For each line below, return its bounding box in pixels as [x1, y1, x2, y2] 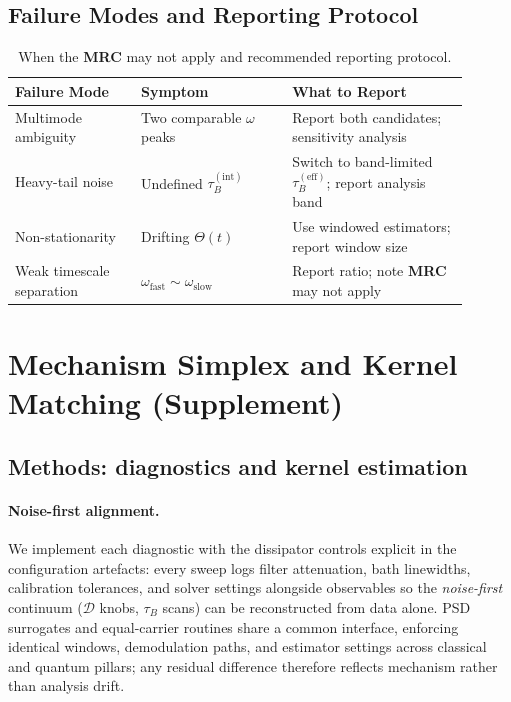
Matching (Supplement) [8, 382, 344, 423]
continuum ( [8, 596, 83, 617]
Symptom [140, 80, 209, 101]
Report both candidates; [292, 106, 442, 127]
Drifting [140, 225, 190, 246]
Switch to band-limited [292, 151, 433, 172]
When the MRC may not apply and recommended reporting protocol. [18, 46, 452, 67]
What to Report [292, 80, 407, 101]
